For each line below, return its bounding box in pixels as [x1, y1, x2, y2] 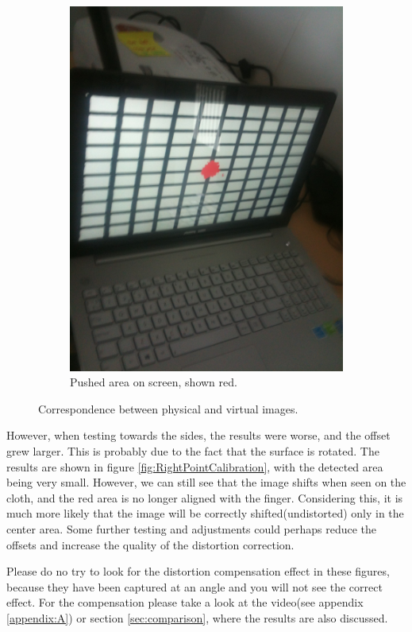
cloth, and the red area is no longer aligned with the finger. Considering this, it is [6, 489, 403, 506]
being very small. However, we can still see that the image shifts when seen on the [6, 474, 406, 490]
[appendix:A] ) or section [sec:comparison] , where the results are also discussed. [6, 609, 388, 626]
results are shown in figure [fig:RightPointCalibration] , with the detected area [6, 458, 383, 475]
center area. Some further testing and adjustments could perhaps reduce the [6, 521, 377, 537]
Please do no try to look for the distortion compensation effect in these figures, [6, 563, 390, 580]
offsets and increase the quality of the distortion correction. [6, 536, 295, 553]
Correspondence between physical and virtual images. [38, 400, 298, 417]
